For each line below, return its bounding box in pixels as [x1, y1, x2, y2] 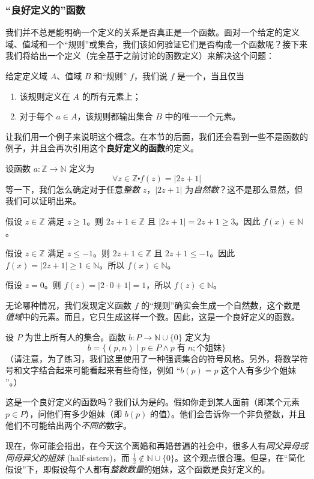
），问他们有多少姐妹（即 [25, 407, 122, 420]
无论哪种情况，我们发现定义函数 [5, 298, 131, 311]
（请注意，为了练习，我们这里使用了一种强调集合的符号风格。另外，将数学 [5, 352, 300, 364]
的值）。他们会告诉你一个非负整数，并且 [150, 407, 306, 420]
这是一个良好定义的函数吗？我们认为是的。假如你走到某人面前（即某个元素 [5, 396, 300, 408]
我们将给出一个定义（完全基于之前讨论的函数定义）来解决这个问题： [5, 49, 274, 62]
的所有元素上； [82, 89, 141, 102]
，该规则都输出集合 [77, 110, 153, 122]
